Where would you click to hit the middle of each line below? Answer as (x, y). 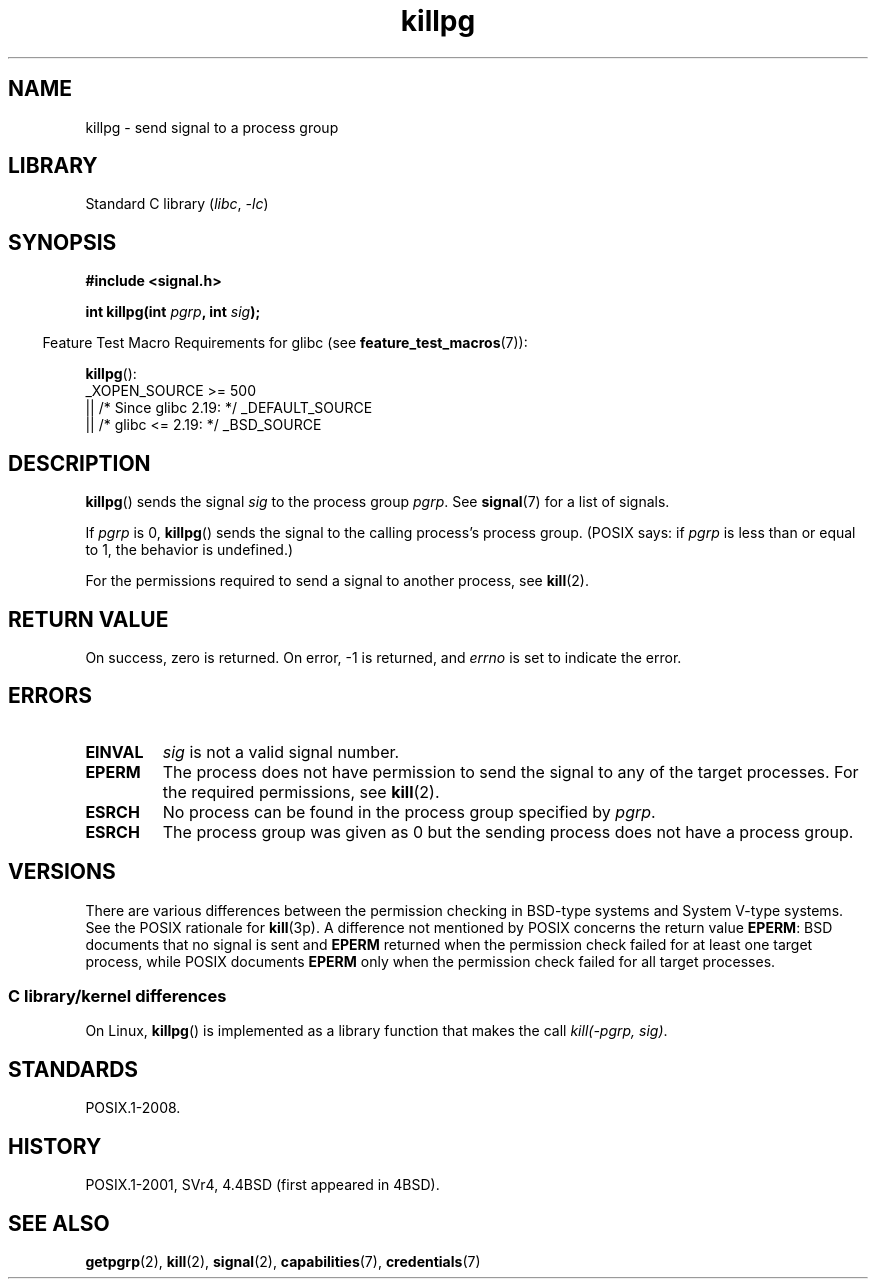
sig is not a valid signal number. (281, 751)
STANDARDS (73, 1069)
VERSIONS (62, 872)
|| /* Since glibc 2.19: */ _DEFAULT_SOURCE (229, 408)
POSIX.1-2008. (133, 1108)
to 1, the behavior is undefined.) (189, 550)
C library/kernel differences (117, 996)
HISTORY (55, 1146)
